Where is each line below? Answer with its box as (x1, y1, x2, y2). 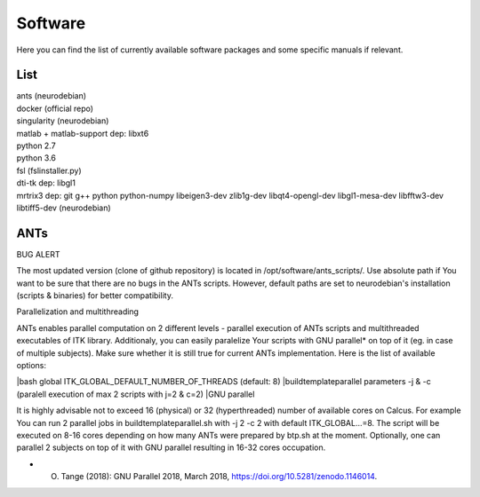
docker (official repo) (16, 103, 93, 114)
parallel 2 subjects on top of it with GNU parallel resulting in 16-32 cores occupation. (16, 442, 326, 453)
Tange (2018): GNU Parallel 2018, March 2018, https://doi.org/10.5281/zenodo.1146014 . (60, 471, 378, 482)
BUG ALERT (16, 248, 60, 259)
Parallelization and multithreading (16, 306, 140, 317)
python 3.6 (16, 153, 57, 163)
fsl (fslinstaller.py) (16, 165, 82, 176)
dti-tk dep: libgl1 (16, 177, 76, 188)
